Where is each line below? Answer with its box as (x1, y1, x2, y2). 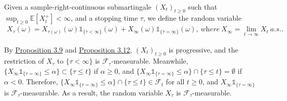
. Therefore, (21, 76, 58, 87)
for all (166, 76, 185, 87)
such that (188, 1, 217, 12)
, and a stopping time (71, 13, 138, 23)
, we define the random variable (143, 13, 242, 23)
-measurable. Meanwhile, (111, 56, 188, 66)
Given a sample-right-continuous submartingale (4, 1, 152, 12)
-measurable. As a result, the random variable (20, 87, 163, 97)
